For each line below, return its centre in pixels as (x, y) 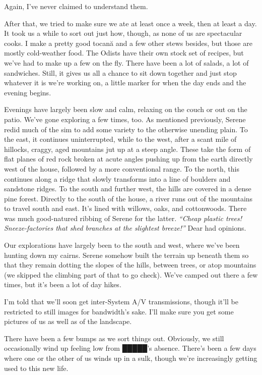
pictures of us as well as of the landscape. (68, 321)
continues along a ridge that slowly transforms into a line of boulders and (117, 178)
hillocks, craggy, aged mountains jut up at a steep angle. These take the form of (127, 149)
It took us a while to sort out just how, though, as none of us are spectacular (123, 33)
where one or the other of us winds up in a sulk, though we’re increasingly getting (131, 358)
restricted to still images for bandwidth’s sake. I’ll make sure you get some (119, 311)
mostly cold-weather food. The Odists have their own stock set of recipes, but (124, 53)
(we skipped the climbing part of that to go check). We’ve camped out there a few (131, 274)
